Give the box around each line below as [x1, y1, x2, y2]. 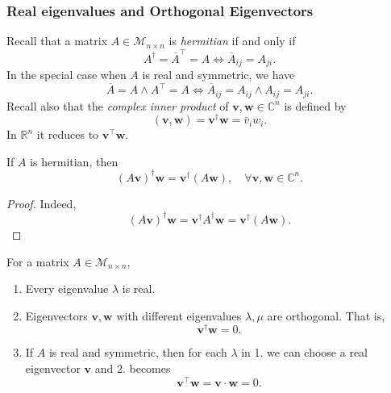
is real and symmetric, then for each [48, 344, 227, 361]
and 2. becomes [94, 360, 171, 377]
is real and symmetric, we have [142, 65, 295, 82]
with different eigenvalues [116, 307, 242, 324]
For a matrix [6, 253, 69, 270]
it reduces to [36, 126, 99, 143]
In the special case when [6, 65, 127, 82]
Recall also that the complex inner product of [6, 97, 229, 114]
